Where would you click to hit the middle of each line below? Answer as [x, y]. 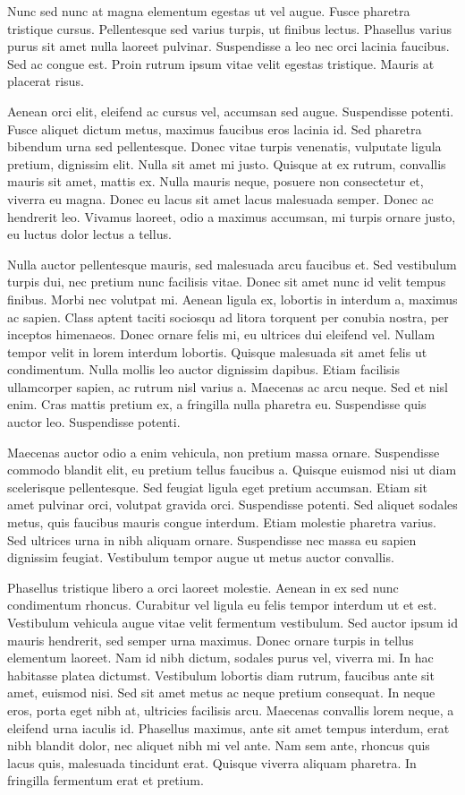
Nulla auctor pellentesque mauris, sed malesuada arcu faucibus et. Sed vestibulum [232, 264]
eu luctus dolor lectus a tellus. [89, 234]
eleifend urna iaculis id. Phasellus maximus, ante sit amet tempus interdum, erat [228, 727]
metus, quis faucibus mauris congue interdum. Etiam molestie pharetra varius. [222, 522]
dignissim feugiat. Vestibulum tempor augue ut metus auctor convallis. [201, 557]
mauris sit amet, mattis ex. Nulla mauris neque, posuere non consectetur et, [216, 181]
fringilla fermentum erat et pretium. [106, 780]
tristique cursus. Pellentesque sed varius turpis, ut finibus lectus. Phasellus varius [229, 28]
